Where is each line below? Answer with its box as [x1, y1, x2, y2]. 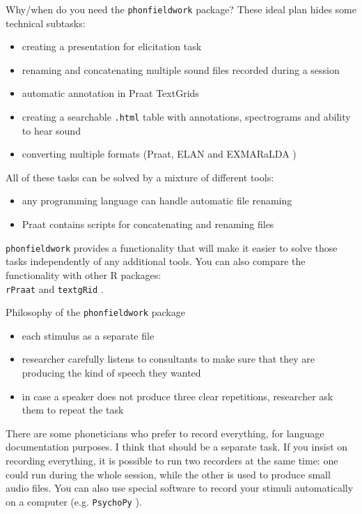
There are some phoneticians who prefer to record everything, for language [6, 425, 324, 440]
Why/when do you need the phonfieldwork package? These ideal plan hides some [6, 2, 356, 16]
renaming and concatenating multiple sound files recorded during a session [22, 62, 340, 77]
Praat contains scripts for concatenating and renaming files [22, 217, 274, 232]
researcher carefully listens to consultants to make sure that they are [22, 352, 315, 366]
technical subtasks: [6, 15, 86, 30]
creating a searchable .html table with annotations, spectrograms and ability [22, 109, 351, 124]
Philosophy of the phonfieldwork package [6, 305, 185, 319]
